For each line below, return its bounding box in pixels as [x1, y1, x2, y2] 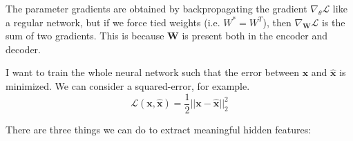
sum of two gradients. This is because [6, 28, 164, 43]
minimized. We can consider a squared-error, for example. [6, 78, 250, 93]
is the [321, 15, 345, 29]
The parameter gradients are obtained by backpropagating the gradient [6, 1, 307, 15]
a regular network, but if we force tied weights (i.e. [6, 15, 220, 29]
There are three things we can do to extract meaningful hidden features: [6, 122, 312, 136]
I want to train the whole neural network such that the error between [6, 65, 299, 79]
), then [263, 15, 292, 29]
